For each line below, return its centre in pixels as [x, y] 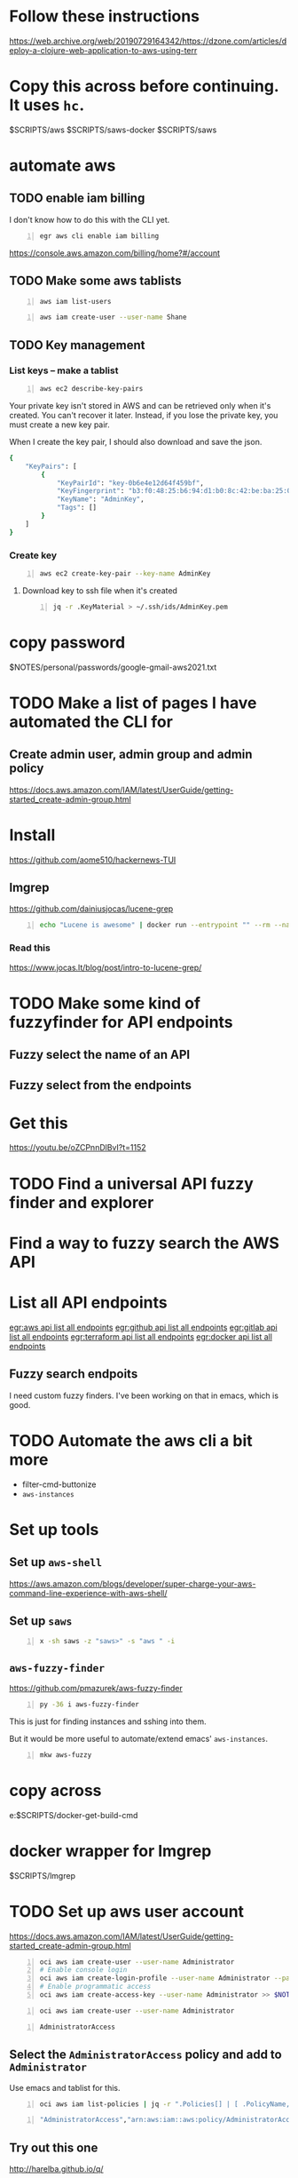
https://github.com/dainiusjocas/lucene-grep [91, 909]
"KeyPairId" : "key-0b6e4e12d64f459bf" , [130, 483]
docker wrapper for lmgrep [110, 1851]
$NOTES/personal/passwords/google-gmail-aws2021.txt [113, 667]
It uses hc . [47, 105]
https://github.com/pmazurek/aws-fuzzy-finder [96, 1688]
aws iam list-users [75, 301]
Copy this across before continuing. [144, 87]
